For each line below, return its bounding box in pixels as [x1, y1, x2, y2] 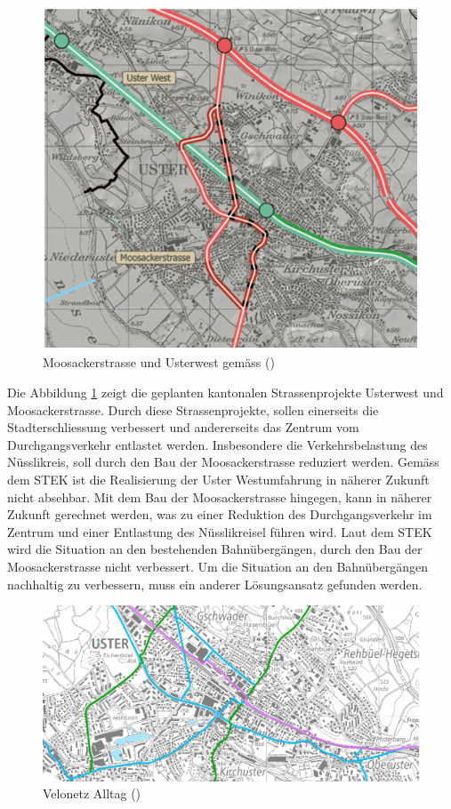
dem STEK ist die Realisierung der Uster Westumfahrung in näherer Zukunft [7, 470, 430, 489]
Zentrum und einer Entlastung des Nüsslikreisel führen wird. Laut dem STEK [7, 522, 432, 541]
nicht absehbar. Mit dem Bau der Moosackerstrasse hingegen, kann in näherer [7, 487, 432, 506]
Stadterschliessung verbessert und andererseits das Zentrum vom [7, 418, 359, 437]
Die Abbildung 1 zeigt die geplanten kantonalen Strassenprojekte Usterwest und [7, 383, 444, 402]
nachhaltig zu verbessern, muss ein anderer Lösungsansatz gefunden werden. [7, 574, 423, 593]
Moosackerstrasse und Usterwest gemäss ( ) [43, 353, 275, 372]
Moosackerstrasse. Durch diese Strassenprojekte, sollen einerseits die [7, 400, 379, 419]
